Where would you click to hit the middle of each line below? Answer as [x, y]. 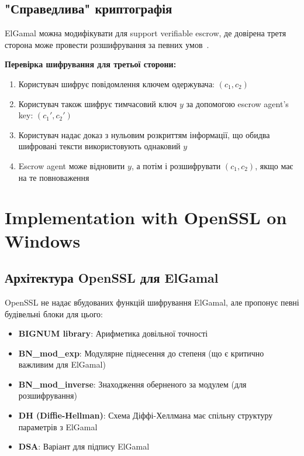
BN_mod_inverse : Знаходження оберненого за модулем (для [132, 384]
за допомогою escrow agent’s [237, 103]
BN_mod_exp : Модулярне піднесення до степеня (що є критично [141, 353]
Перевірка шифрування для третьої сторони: [91, 64]
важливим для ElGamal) [62, 364]
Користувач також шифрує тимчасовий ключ [98, 103]
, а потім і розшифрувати [176, 165]
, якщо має [274, 165]
